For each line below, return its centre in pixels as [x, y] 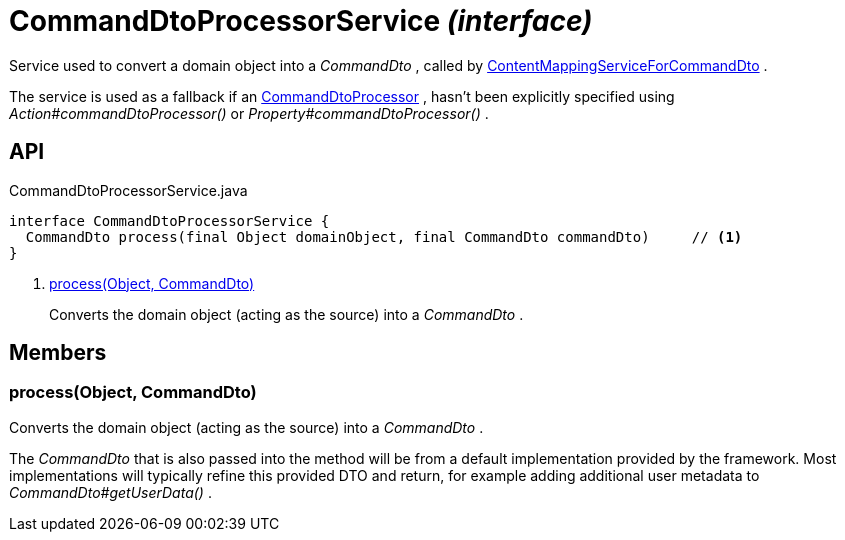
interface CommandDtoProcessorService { [169, 220]
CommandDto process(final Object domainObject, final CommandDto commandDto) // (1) [384, 236]
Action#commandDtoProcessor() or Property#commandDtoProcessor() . [249, 113]
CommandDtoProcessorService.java [128, 190]
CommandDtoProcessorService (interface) [301, 21]
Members [58, 353]
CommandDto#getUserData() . [110, 492]
